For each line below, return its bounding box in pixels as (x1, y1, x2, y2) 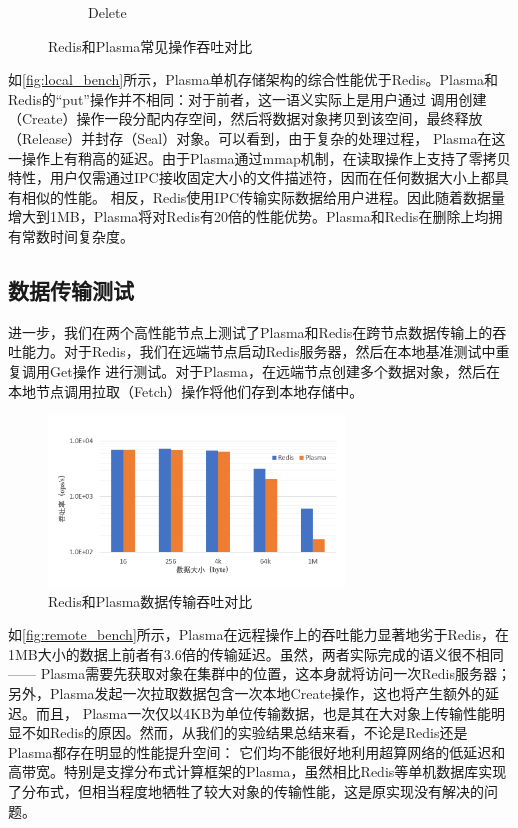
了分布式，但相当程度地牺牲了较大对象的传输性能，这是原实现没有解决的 (8, 781, 484, 802)
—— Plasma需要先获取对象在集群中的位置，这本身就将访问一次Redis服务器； (8, 663, 511, 684)
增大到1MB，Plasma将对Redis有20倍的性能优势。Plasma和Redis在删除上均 (8, 206, 489, 227)
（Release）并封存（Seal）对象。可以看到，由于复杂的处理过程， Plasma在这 (8, 127, 506, 148)
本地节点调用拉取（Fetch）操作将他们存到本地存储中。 (8, 380, 364, 401)
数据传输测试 (8, 274, 134, 305)
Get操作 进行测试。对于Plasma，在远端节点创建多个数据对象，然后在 (49, 360, 500, 381)
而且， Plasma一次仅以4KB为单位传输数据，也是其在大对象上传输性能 (35, 702, 492, 723)
